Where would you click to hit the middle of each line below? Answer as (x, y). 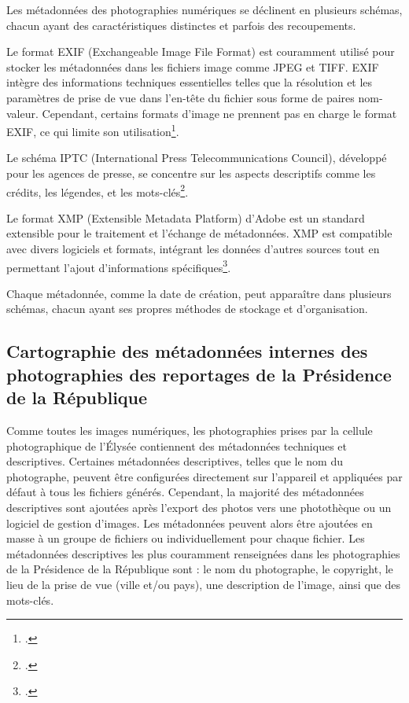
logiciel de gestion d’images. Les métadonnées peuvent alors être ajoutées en (190, 523)
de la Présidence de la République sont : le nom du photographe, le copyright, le (200, 569)
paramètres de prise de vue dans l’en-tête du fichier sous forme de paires (181, 97)
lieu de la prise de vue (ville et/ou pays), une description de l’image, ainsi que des (203, 584)
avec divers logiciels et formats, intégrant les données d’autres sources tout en (193, 249)
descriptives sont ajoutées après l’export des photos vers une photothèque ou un (199, 508)
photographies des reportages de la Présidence (199, 374)
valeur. (22, 113)
